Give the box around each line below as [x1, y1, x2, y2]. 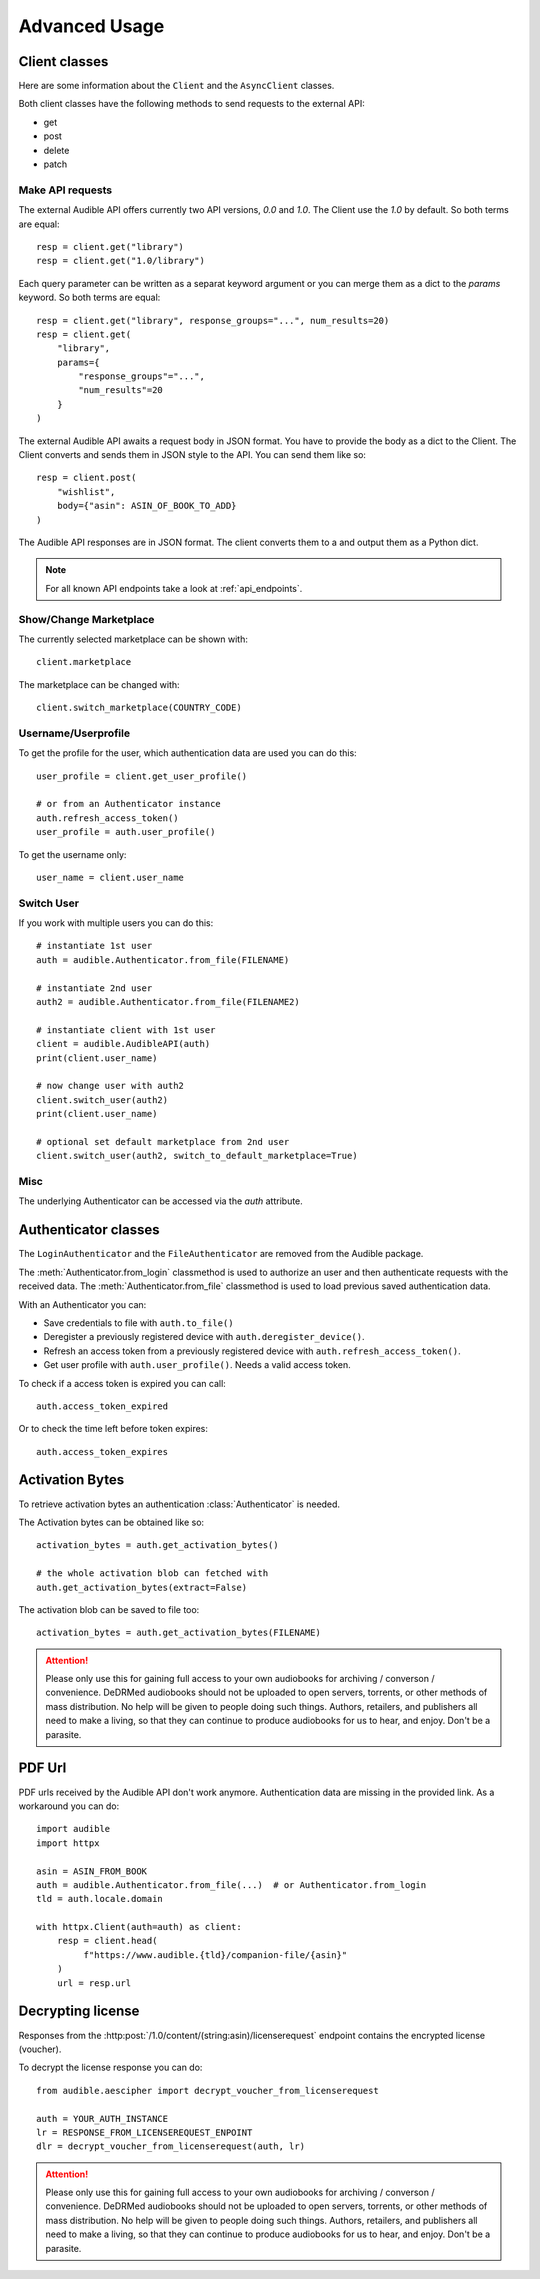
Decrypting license [18, 2003, 140, 2020]
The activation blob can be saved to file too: [18, 1603, 200, 1615]
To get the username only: [18, 848, 127, 860]
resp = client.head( [56, 1935, 158, 1947]
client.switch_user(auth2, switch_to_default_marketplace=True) [36, 1150, 359, 1162]
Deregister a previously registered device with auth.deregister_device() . [43, 1331, 365, 1343]
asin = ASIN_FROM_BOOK [36, 1865, 148, 1877]
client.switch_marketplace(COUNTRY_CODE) [36, 702, 242, 714]
